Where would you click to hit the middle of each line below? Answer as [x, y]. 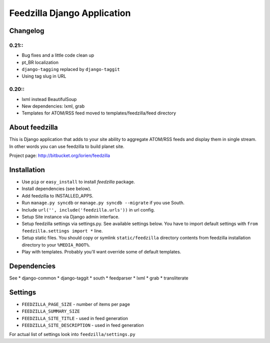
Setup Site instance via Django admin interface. [71, 216]
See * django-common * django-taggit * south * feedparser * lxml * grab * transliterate [99, 278]
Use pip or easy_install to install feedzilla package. [78, 182]
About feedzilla [33, 127]
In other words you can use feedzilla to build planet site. [67, 146]
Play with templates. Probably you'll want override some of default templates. [101, 251]
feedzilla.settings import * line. [62, 230]
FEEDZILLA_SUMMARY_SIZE [51, 311]
